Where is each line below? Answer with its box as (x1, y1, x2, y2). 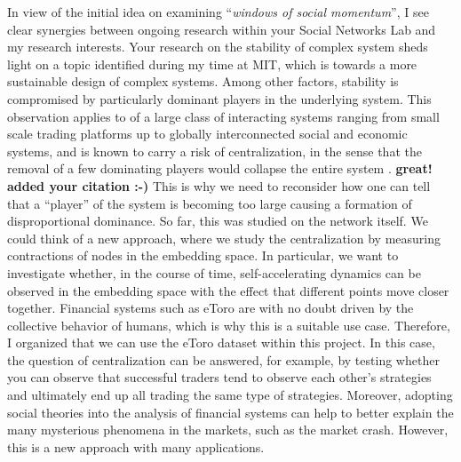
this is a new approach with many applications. (7, 437, 265, 456)
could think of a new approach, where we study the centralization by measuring (7, 228, 441, 247)
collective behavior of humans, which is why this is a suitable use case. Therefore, (7, 315, 450, 334)
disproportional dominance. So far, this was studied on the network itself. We (7, 211, 428, 230)
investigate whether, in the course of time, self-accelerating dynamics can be (7, 263, 421, 282)
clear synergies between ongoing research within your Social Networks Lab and (7, 20, 436, 38)
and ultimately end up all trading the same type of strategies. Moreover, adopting (7, 386, 453, 404)
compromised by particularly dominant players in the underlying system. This (7, 89, 432, 108)
